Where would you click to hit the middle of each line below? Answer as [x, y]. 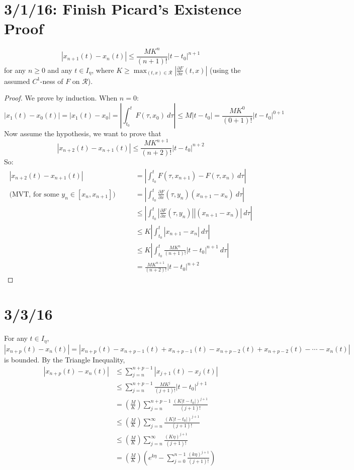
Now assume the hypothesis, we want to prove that [83, 133]
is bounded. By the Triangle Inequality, [65, 359]
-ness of [52, 81]
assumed [17, 81]
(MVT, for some [34, 194]
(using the [225, 70]
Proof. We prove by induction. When [61, 98]
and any [60, 70]
